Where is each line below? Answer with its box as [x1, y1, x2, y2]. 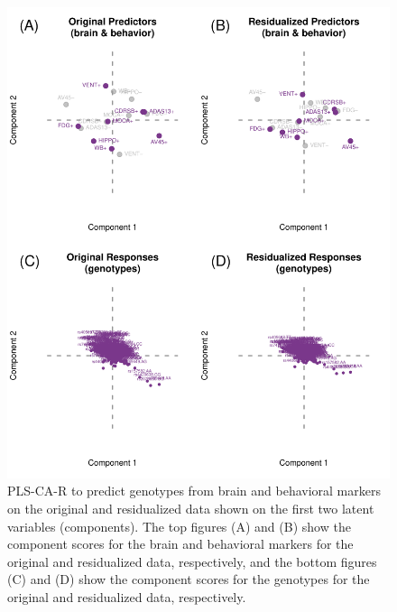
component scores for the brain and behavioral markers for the [7, 534, 354, 553]
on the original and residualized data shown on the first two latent [7, 499, 374, 518]
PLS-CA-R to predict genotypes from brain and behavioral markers [7, 481, 381, 500]
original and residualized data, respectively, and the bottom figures [7, 552, 377, 570]
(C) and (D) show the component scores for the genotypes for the [7, 570, 370, 589]
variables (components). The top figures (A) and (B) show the [7, 516, 351, 535]
